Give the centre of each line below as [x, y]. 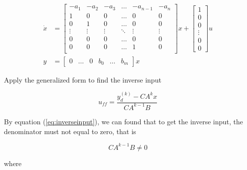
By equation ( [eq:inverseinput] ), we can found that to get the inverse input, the [123, 121]
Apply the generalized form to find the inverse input [83, 79]
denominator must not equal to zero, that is [70, 131]
